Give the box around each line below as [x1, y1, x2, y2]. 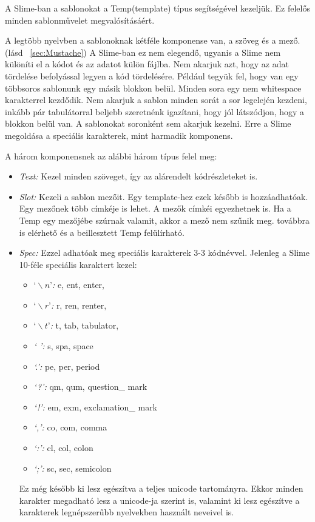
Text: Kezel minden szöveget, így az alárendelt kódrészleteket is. [19, 170, 258, 182]
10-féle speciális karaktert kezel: [19, 258, 137, 270]
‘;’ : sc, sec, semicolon [33, 461, 112, 474]
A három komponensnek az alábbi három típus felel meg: [5, 149, 217, 162]
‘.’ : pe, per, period [33, 360, 100, 372]
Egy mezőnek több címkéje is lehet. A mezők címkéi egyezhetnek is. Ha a [19, 202, 291, 215]
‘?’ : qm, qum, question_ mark [33, 380, 147, 393]
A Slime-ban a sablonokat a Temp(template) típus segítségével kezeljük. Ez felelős [5, 2, 310, 14]
